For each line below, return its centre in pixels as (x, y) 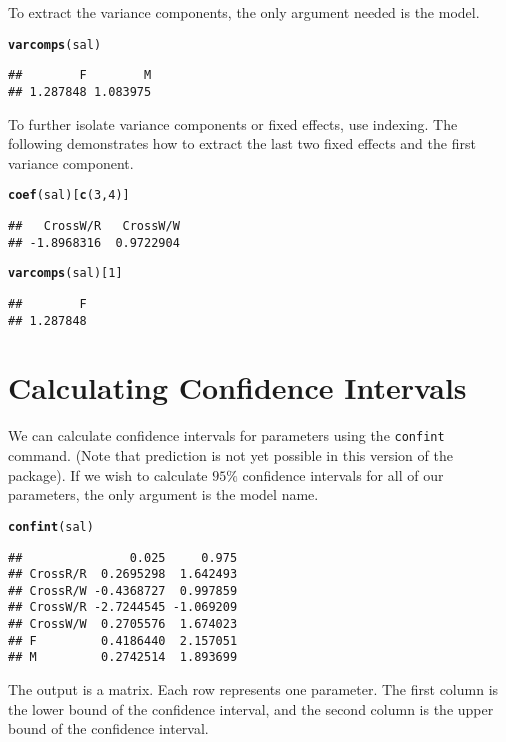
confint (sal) (51, 526)
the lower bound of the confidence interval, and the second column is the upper (251, 708)
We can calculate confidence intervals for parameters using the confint (226, 435)
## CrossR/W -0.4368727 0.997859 (123, 590)
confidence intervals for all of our (343, 474)
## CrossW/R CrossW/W (94, 226)
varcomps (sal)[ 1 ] (65, 273)
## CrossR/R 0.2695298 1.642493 (123, 574)
